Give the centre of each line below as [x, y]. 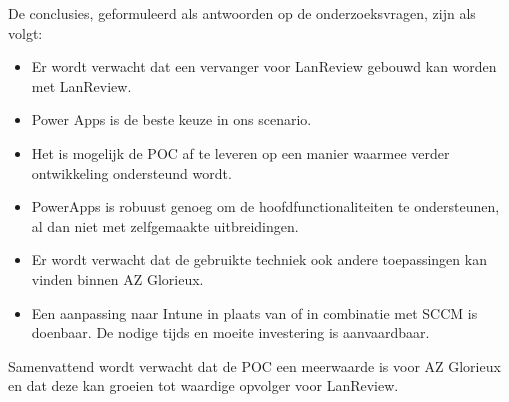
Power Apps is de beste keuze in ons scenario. [171, 119]
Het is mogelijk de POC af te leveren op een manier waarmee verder [240, 152]
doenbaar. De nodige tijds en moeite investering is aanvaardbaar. [230, 332]
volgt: [25, 32]
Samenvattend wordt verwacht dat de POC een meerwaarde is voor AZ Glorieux [254, 365]
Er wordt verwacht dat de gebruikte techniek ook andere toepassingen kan [259, 259]
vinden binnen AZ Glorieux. [117, 278]
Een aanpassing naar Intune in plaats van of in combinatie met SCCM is [254, 312]
